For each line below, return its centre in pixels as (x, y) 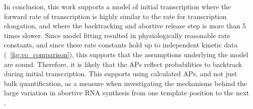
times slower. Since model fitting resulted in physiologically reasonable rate (117, 35)
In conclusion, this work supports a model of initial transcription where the (118, 6)
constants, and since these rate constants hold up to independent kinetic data (121, 45)
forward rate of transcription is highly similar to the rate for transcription (115, 16)
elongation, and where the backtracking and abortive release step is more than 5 (125, 26)
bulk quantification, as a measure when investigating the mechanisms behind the (126, 83)
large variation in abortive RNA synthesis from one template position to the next (127, 93)
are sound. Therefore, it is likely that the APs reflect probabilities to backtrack (123, 64)
